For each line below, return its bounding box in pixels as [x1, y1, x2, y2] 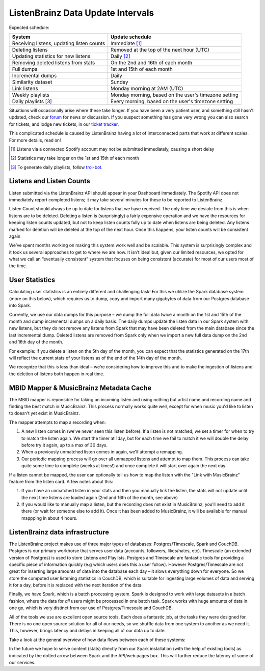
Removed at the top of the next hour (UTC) [110, 46, 210, 53]
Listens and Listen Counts [9, 177, 90, 185]
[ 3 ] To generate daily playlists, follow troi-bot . [10, 164, 103, 170]
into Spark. [9, 303, 31, 308]
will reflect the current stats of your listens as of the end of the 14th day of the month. [9, 355, 182, 361]
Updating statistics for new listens [12, 53, 91, 59]
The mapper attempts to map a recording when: [9, 419, 106, 425]
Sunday [110, 79, 129, 85]
